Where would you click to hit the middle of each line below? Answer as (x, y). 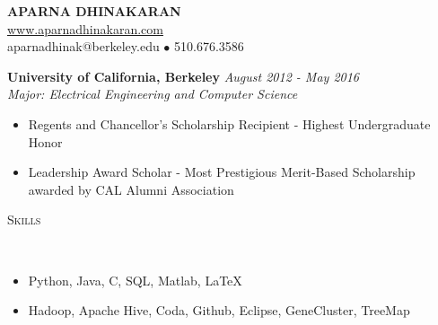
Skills (24, 220)
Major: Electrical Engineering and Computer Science (153, 94)
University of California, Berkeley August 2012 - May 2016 (184, 76)
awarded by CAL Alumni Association (131, 189)
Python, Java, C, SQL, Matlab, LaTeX (135, 280)
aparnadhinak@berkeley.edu (83, 46)
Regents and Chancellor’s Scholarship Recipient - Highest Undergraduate (229, 123)
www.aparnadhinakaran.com (85, 28)
